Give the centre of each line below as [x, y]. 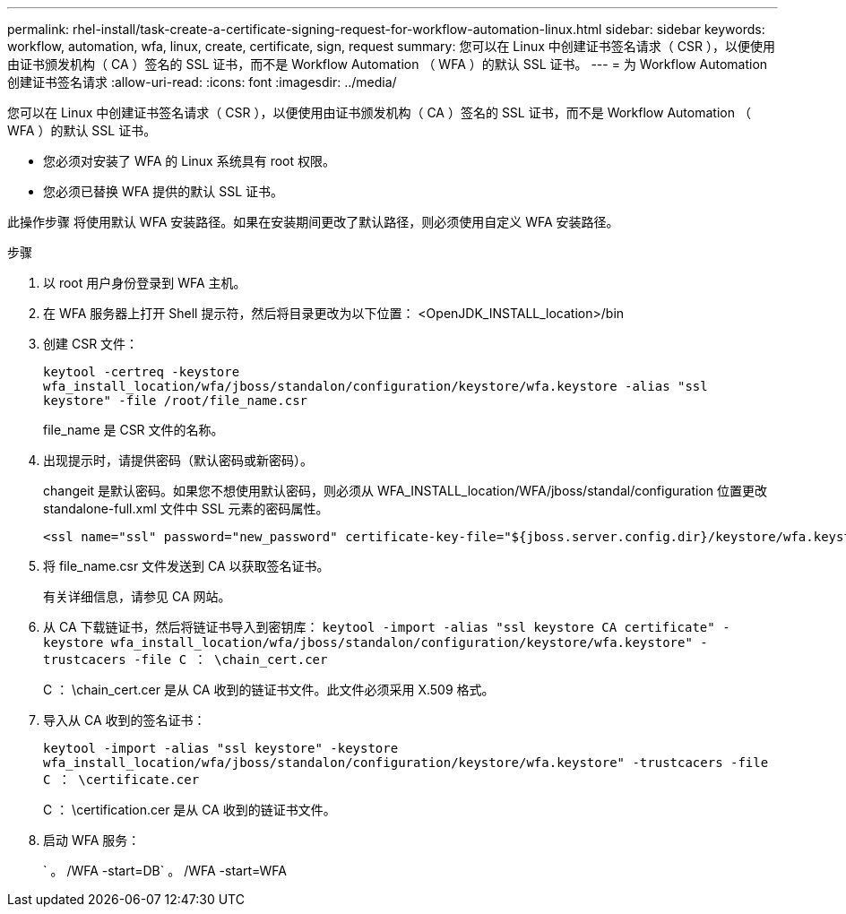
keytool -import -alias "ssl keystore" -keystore [221, 748]
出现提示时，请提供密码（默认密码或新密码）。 [178, 460]
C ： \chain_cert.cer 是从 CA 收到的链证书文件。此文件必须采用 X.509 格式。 [269, 690]
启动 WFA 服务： [92, 840]
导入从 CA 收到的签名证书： [125, 720]
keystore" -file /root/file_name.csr [176, 401]
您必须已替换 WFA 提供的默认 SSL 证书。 [164, 191]
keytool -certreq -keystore [142, 372]
